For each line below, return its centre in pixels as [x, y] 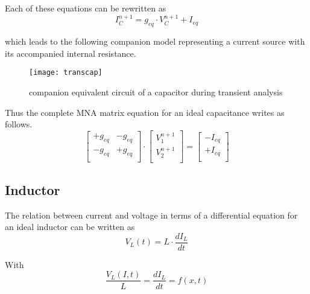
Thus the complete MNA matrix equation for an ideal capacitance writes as [145, 112]
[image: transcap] [66, 73]
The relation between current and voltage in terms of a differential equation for [151, 215]
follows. [19, 124]
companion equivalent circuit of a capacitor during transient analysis [156, 92]
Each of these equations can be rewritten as [86, 8]
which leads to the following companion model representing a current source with [155, 41]
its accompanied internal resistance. [71, 53]
